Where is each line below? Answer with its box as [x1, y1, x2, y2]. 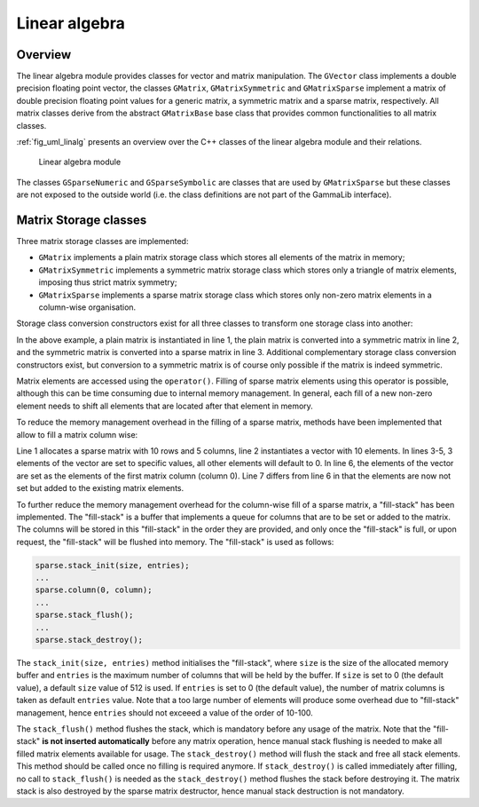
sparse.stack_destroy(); [35, 635, 144, 645]
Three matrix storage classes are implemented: [16, 236, 189, 247]
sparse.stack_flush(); [35, 610, 134, 621]
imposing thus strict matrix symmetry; [38, 277, 177, 288]
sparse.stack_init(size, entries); [35, 560, 190, 570]
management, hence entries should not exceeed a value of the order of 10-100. [16, 707, 314, 718]
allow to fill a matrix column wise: [16, 429, 138, 439]
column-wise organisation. [38, 302, 137, 313]
